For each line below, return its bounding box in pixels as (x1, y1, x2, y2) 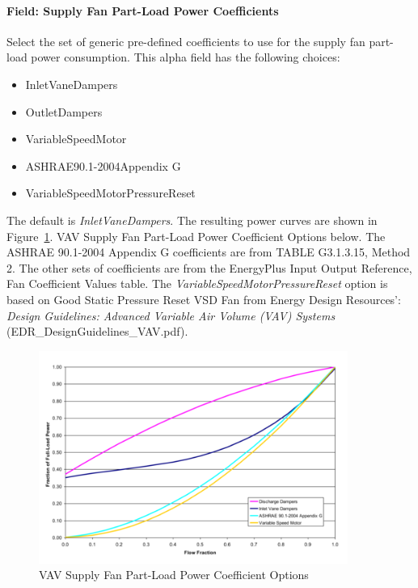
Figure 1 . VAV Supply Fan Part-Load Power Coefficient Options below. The (6, 227, 386, 244)
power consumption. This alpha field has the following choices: (31, 49, 340, 66)
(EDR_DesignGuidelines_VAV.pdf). (6, 323, 188, 340)
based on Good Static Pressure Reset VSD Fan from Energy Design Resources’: (6, 290, 401, 307)
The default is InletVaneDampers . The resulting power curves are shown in (6, 211, 378, 228)
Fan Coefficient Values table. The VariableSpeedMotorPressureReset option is (6, 275, 388, 292)
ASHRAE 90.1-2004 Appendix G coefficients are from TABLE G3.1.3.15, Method (6, 243, 411, 260)
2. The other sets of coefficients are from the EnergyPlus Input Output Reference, (6, 259, 412, 276)
